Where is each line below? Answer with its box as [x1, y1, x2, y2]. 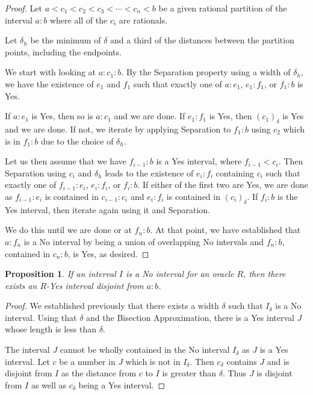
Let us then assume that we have [5, 155, 126, 167]
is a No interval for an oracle [125, 267, 234, 280]
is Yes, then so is [31, 110, 93, 122]
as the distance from [61, 367, 137, 379]
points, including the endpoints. [5, 45, 122, 58]
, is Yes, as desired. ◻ [67, 247, 149, 260]
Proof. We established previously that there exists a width [5, 299, 219, 312]
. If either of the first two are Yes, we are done [137, 178, 308, 191]
